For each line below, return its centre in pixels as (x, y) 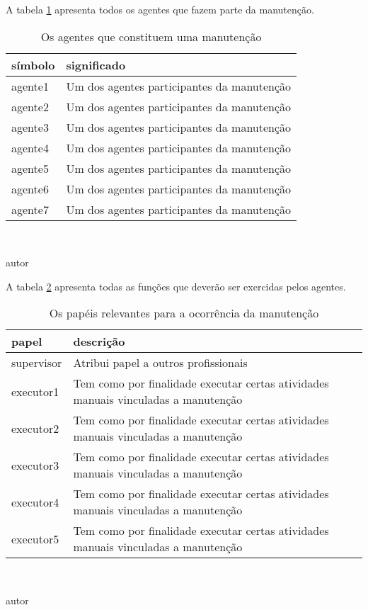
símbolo (33, 64)
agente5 (30, 168)
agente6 (30, 188)
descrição (99, 341)
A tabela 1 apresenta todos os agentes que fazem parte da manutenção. (160, 9)
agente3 (30, 127)
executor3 (35, 465)
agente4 (30, 147)
